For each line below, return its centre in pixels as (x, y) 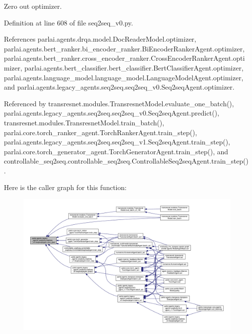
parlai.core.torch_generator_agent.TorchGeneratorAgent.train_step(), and (116, 151)
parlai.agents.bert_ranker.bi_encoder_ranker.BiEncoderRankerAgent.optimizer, (124, 48)
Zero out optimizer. (33, 6)
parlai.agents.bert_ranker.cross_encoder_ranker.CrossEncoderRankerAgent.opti (125, 58)
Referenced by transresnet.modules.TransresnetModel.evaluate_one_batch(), (119, 103)
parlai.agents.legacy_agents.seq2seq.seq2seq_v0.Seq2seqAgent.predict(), (112, 113)
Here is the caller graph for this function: (65, 187)
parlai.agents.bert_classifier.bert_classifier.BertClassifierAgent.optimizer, (134, 67)
